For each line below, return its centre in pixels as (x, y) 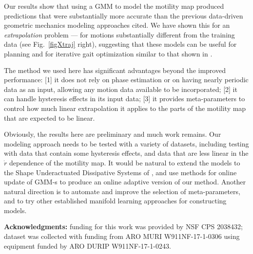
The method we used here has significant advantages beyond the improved (115, 70)
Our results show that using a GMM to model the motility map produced (114, 6)
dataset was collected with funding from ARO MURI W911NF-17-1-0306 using (122, 236)
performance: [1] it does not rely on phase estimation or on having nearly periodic (126, 80)
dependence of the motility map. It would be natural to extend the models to (125, 162)
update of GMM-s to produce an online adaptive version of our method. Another (125, 182)
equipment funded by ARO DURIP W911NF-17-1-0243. (88, 245)
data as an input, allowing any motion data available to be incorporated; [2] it (121, 89)
